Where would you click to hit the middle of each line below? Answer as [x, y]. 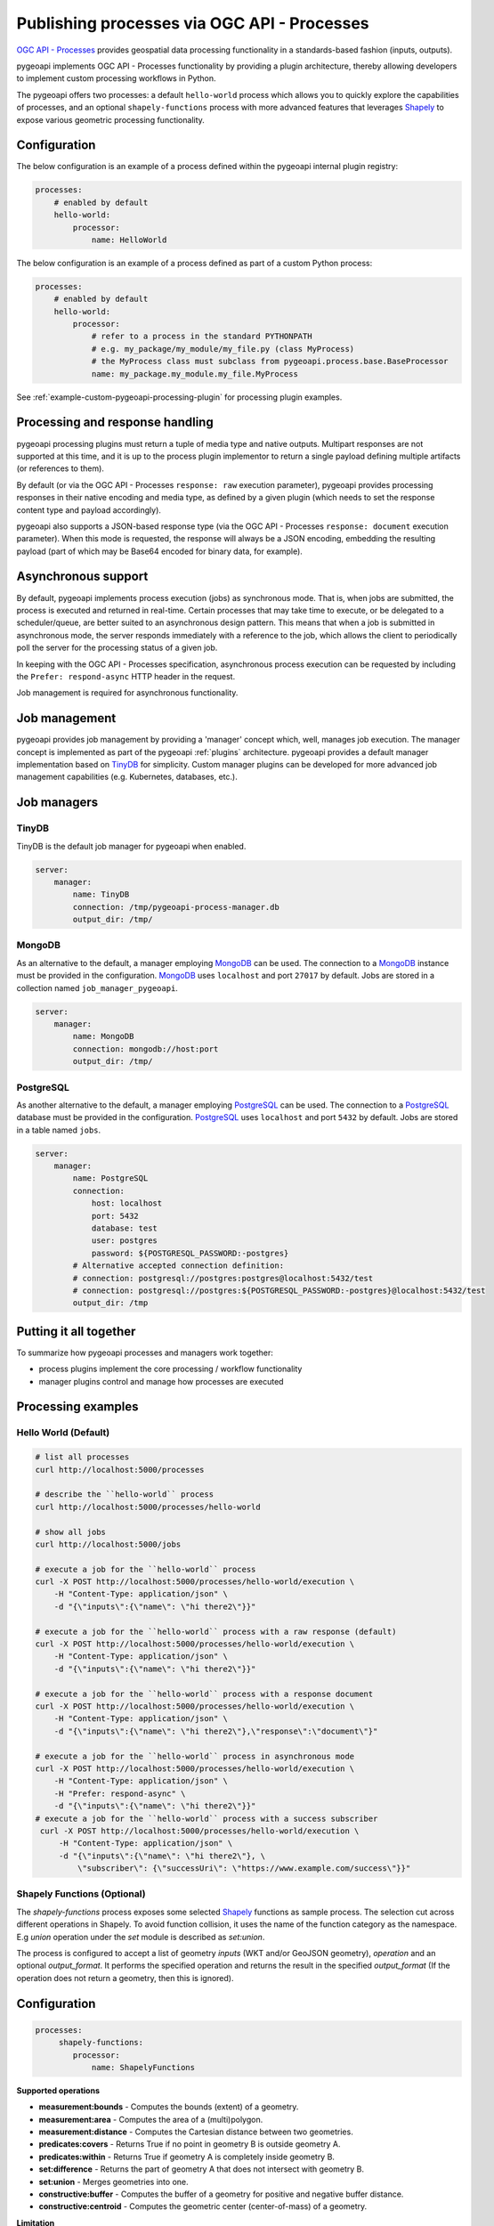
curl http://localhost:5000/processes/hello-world [148, 1507]
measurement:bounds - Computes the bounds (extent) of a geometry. [169, 2107]
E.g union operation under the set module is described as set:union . [141, 1937]
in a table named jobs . [59, 1130]
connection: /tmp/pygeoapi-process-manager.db [176, 907]
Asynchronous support [82, 577]
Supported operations [58, 2090]
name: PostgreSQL [110, 1178]
